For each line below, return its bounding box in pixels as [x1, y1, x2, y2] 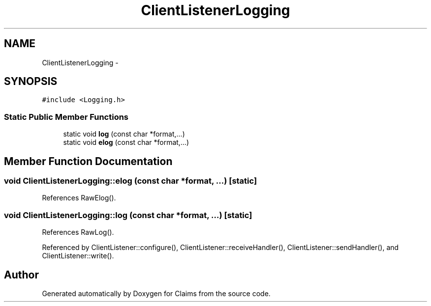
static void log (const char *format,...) [63, 130, 185, 139]
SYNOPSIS [4, 75, 58, 88]
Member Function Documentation [4, 155, 173, 167]
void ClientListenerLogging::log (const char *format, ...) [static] [4, 210, 252, 220]
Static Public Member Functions [4, 111, 129, 122]
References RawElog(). [42, 194, 116, 202]
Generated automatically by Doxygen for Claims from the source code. [42, 289, 271, 298]
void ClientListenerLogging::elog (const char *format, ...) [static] [4, 176, 257, 186]
